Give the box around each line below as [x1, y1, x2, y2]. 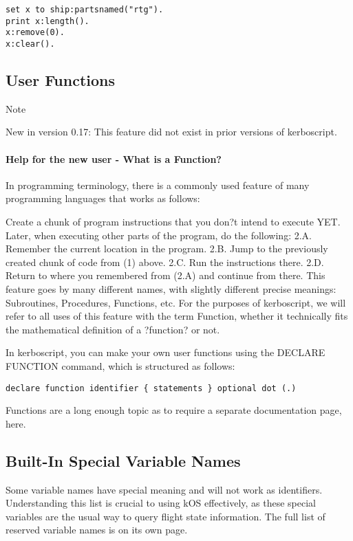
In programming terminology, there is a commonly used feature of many [6, 177, 310, 192]
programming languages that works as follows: [6, 191, 200, 206]
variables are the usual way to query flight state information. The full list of [6, 509, 325, 523]
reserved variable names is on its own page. [6, 522, 188, 537]
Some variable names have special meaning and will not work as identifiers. [6, 482, 323, 496]
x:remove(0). [6, 27, 65, 38]
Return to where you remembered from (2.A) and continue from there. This [6, 268, 325, 283]
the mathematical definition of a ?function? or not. [6, 322, 220, 336]
